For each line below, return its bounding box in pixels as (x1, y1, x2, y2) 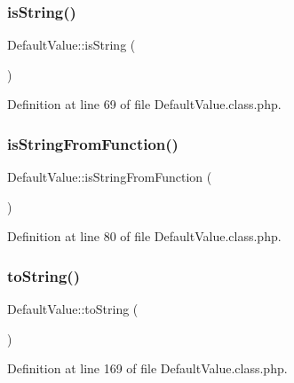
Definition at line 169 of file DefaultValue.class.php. (7, 359, 288, 378)
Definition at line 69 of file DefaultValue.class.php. (7, 95, 282, 113)
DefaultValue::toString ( (7, 300, 139, 318)
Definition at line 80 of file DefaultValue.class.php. (7, 227, 282, 246)
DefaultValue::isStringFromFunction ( (7, 168, 212, 186)
